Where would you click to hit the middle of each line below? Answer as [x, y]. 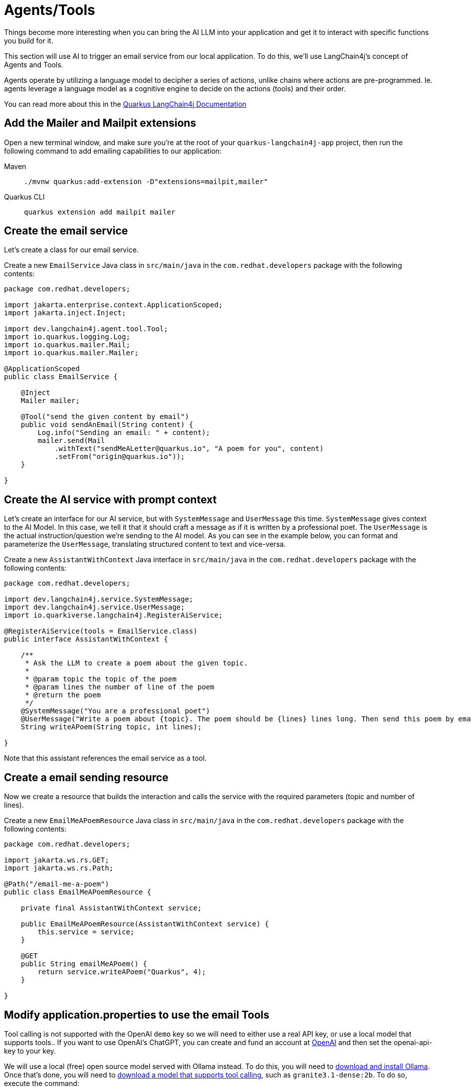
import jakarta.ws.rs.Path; [59, 868]
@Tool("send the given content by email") [105, 417]
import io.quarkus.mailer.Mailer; [71, 353]
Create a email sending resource [86, 777]
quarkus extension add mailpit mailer [100, 212]
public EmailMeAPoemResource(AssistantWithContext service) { [145, 924]
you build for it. [29, 40]
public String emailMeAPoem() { [84, 964]
